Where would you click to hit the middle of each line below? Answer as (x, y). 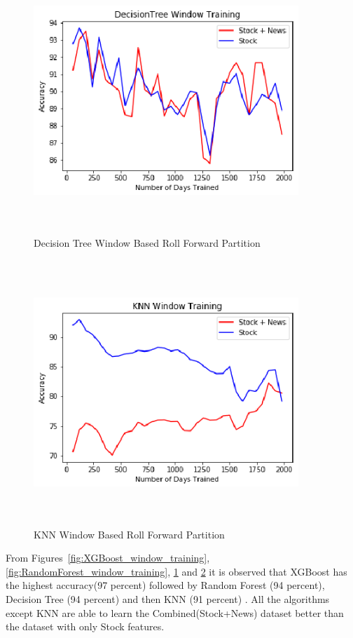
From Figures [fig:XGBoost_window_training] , (108, 558)
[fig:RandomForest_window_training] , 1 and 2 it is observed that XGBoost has (176, 571)
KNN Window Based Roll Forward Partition (129, 534)
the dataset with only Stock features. (85, 626)
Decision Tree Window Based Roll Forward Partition (147, 242)
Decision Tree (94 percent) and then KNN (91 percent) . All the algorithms (168, 599)
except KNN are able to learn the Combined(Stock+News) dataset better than (175, 612)
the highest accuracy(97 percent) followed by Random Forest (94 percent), (165, 585)
